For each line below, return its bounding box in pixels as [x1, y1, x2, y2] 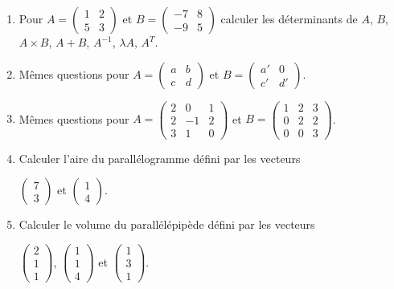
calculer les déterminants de [220, 10, 358, 26]
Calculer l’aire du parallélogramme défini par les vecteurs [18, 149, 301, 166]
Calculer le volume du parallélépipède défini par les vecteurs [18, 216, 315, 233]
